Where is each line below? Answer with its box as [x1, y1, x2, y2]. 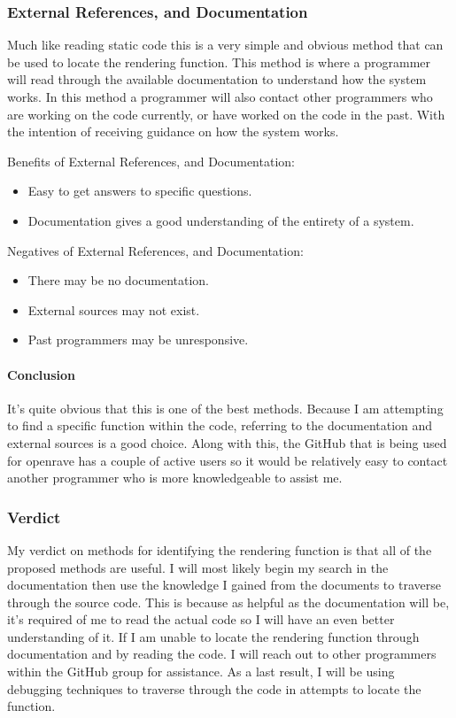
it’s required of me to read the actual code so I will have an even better [7, 610, 395, 629]
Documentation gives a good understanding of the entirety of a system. [27, 211, 414, 229]
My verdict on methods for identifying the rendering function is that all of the [7, 540, 432, 559]
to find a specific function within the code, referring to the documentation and [7, 416, 433, 435]
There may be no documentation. [27, 271, 210, 290]
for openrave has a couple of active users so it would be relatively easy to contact [7, 451, 448, 469]
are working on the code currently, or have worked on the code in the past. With [7, 104, 445, 123]
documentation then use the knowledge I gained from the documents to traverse [7, 575, 441, 594]
